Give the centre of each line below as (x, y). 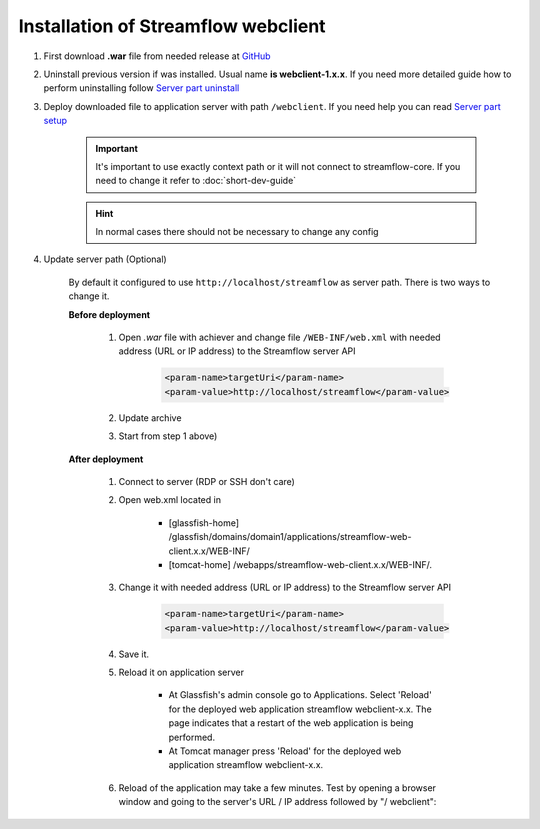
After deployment (106, 459)
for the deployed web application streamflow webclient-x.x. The (300, 709)
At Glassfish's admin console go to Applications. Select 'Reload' (300, 695)
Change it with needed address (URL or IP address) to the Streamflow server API (285, 587)
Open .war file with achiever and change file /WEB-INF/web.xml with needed (279, 337)
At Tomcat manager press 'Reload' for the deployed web (285, 751)
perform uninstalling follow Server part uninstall (141, 88)
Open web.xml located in (170, 500)
